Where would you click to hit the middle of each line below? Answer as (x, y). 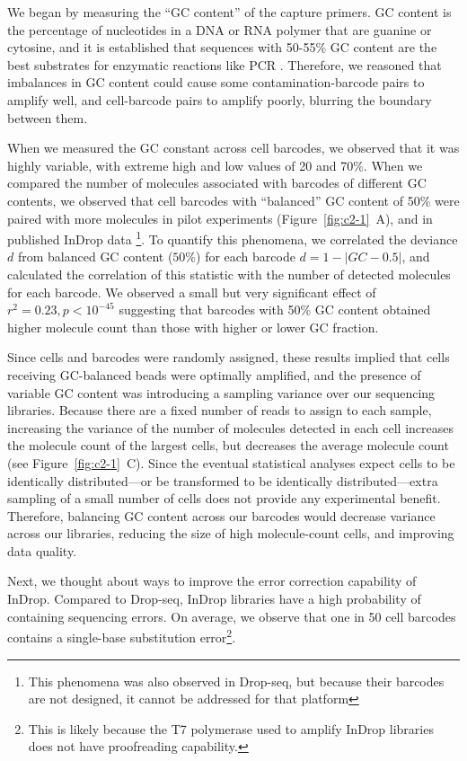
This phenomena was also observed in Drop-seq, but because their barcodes (236, 681)
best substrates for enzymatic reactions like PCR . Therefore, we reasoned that (225, 64)
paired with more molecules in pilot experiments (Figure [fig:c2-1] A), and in (220, 218)
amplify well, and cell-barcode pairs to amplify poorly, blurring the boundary (220, 99)
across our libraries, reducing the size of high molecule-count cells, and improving (231, 533)
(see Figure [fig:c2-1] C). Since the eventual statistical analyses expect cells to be (231, 462)
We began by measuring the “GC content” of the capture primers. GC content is (229, 12)
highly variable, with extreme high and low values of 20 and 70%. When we (215, 165)
